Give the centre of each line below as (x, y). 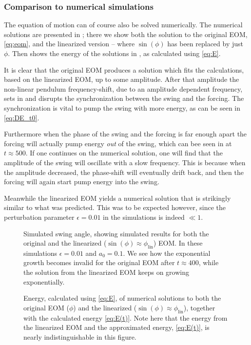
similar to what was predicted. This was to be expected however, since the (115, 207)
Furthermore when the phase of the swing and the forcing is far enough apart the (125, 134)
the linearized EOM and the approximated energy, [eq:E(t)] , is (116, 327)
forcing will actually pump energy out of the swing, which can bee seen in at (118, 143)
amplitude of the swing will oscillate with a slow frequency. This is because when (125, 162)
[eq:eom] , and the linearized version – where (69, 44)
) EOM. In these (178, 243)
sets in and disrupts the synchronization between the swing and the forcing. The (124, 98)
